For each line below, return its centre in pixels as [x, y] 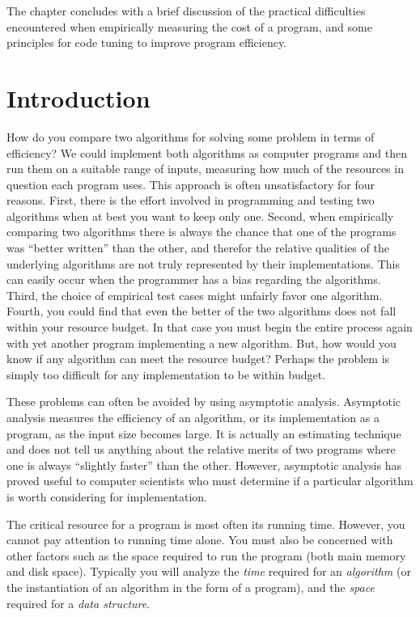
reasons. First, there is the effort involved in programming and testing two [191, 200]
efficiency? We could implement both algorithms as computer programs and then [207, 152]
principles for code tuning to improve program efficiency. [147, 42]
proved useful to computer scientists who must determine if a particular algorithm [210, 481]
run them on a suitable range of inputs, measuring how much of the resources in [205, 169]
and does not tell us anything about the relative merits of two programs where [201, 449]
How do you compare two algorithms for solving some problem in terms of [191, 136]
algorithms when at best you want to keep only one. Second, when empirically [200, 216]
